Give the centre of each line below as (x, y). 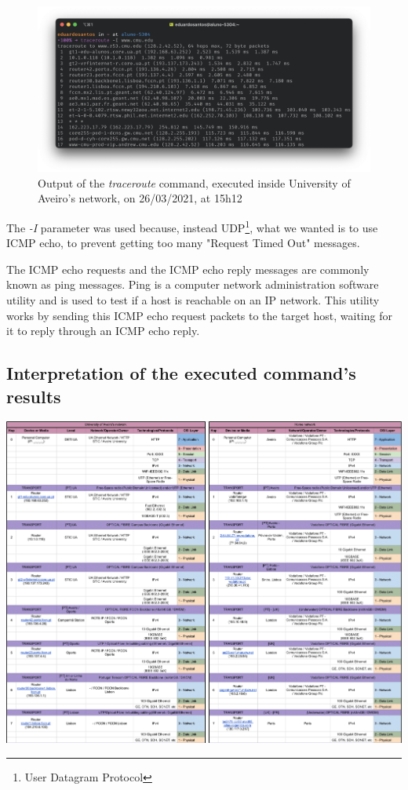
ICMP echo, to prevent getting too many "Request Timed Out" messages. (183, 243)
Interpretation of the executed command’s (181, 373)
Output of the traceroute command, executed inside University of (194, 182)
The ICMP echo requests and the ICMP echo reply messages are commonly (188, 269)
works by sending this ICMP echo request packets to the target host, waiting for (199, 315)
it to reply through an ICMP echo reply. (103, 331)
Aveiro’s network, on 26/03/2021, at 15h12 (140, 198)
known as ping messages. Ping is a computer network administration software (193, 284)
